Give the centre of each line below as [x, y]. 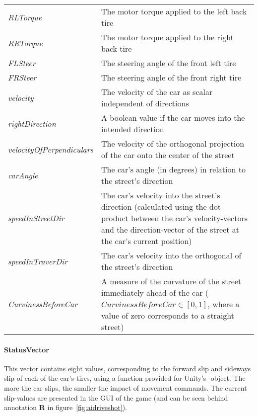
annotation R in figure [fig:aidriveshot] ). [66, 407]
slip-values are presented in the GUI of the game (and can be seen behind [116, 397]
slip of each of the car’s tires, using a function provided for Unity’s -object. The [125, 378]
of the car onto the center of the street [168, 155]
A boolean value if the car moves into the [173, 118]
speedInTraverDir [38, 261]
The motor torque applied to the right [167, 37]
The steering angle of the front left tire [169, 63]
